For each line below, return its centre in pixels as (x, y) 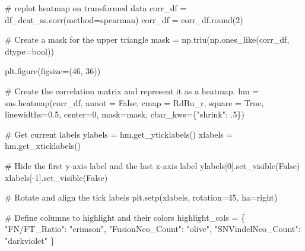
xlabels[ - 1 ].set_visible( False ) (56, 177)
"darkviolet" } (30, 240)
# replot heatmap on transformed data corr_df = (96, 8)
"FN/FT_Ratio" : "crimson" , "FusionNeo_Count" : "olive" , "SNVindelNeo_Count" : (153, 229)
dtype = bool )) (29, 51)
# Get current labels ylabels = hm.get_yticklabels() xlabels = (119, 134)
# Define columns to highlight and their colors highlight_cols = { (125, 217)
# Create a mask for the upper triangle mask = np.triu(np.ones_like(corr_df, (147, 39)
